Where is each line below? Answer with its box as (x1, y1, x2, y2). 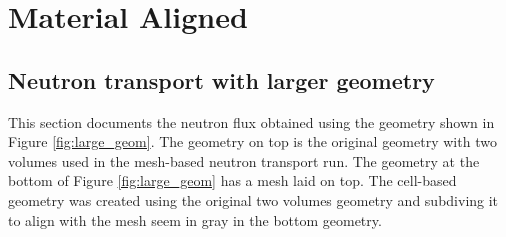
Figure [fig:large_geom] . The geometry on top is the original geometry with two (8, 131, 497, 152)
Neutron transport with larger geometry (8, 64, 435, 95)
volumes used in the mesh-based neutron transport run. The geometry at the (8, 150, 480, 171)
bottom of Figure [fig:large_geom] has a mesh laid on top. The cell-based (8, 170, 457, 191)
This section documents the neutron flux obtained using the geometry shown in (8, 111, 495, 132)
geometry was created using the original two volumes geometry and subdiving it (8, 189, 499, 210)
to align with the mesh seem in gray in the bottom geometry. (8, 209, 382, 230)
